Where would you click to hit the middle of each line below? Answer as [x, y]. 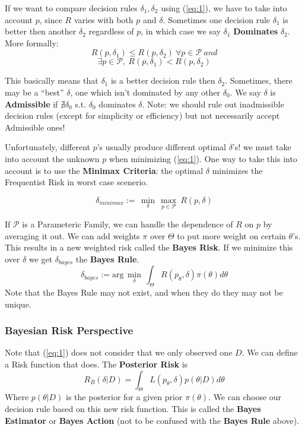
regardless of [111, 31]
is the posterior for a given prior [124, 397]
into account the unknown [52, 158]
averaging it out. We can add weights [72, 235]
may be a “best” [34, 92]
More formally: [32, 42]
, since [51, 19]
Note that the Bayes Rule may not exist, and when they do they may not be [144, 292]
